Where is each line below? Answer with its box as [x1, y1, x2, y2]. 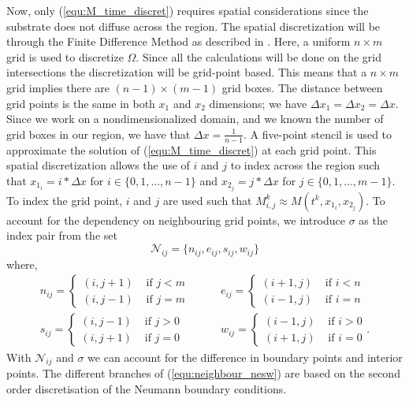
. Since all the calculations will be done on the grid [136, 48, 381, 65]
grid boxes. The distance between [221, 79, 383, 95]
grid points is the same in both [6, 95, 155, 111]
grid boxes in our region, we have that [6, 125, 191, 142]
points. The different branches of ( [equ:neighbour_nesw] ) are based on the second [6, 365, 400, 382]
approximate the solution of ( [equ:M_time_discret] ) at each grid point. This [6, 141, 377, 158]
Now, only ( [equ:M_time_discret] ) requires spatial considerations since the [6, 2, 369, 18]
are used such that [162, 192, 252, 208]
